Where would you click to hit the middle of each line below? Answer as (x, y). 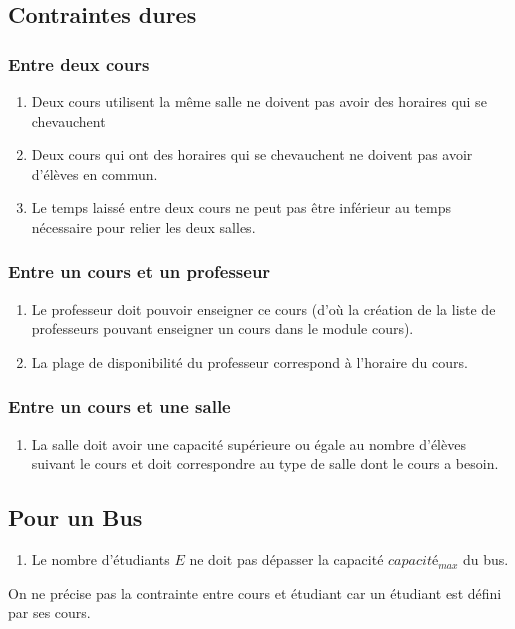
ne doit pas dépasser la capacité (286, 559)
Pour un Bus (75, 517)
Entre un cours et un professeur (139, 271)
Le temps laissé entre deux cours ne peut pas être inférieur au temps (241, 207)
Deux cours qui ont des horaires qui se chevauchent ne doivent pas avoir (252, 154)
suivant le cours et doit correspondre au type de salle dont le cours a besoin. (265, 463)
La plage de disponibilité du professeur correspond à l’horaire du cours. (249, 361)
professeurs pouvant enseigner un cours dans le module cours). (222, 328)
